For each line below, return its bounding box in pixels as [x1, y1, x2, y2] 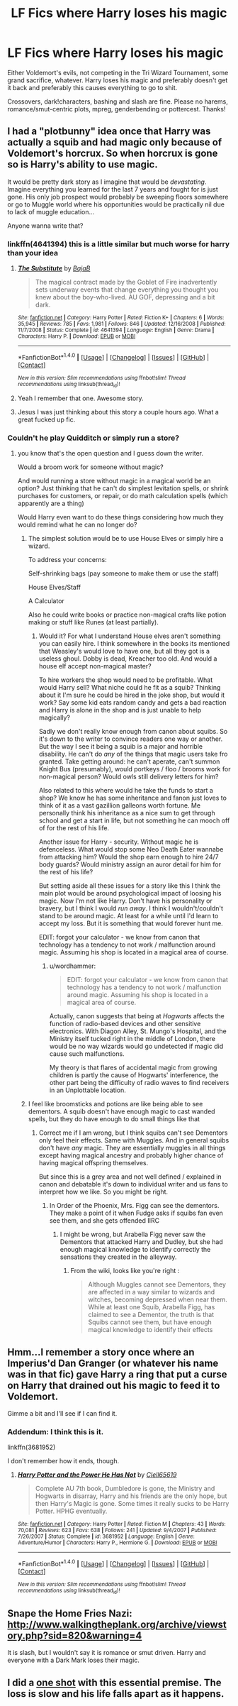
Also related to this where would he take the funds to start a [38, 786, 214, 795]
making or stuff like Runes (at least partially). [28, 618, 159, 627]
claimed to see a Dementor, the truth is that [88, 1311, 215, 1319]
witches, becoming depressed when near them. [88, 1295, 228, 1304]
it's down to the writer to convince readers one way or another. [38, 734, 223, 743]
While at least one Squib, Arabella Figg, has [88, 1303, 215, 1311]
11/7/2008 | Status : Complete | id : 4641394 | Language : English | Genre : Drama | [17, 326, 215, 334]
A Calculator [28, 597, 65, 605]
